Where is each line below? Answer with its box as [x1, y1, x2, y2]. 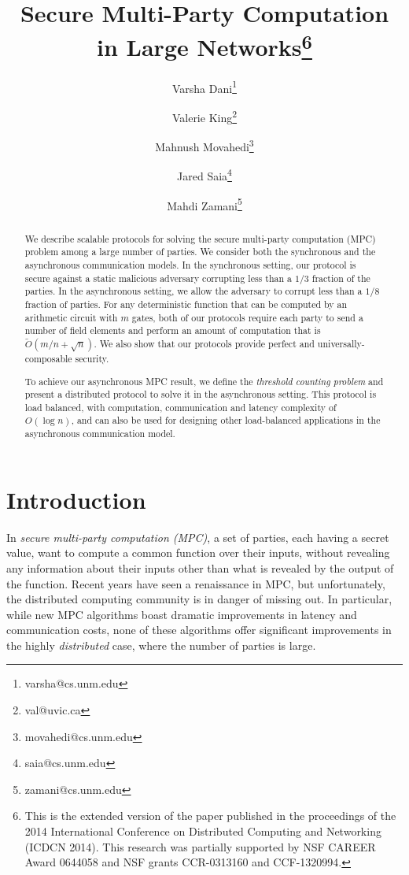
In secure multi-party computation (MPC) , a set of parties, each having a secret [6, 528, 389, 545]
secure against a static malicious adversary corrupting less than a [24, 271, 292, 284]
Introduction [6, 483, 146, 515]
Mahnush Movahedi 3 [155, 136, 254, 154]
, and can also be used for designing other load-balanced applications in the [71, 413, 381, 427]
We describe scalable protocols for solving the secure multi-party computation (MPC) [24, 232, 376, 245]
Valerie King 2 [171, 106, 238, 125]
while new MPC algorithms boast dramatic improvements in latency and [6, 606, 357, 622]
